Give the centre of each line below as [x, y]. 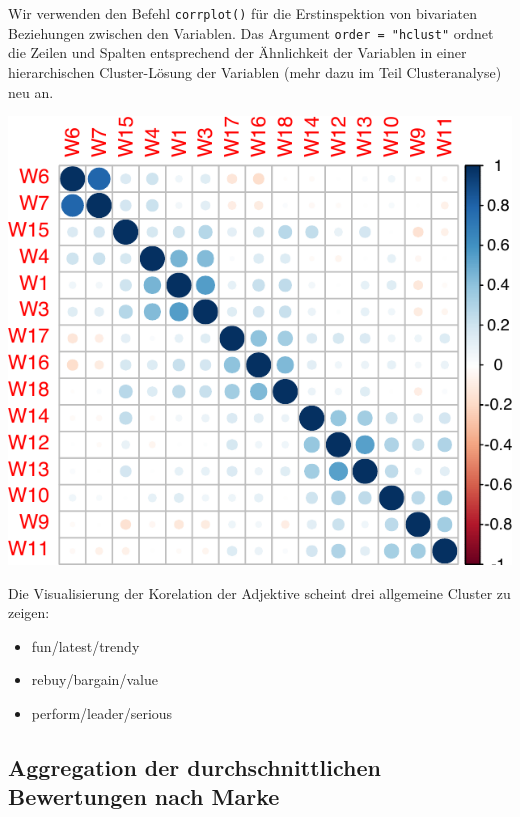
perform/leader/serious [102, 713]
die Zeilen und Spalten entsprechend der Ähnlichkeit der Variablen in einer [237, 52]
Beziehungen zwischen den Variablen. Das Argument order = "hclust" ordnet [251, 32]
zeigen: [29, 612]
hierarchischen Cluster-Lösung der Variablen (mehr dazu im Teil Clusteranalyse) [255, 71]
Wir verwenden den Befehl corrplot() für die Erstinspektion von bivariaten [243, 13]
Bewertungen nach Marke [144, 796]
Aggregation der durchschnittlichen [194, 767]
